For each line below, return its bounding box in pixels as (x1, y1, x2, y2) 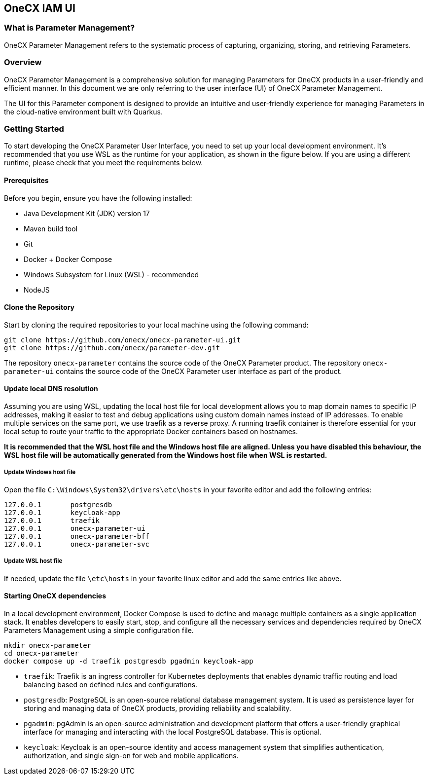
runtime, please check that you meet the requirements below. (4, 158, 203, 167)
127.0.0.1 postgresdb (4, 500, 112, 509)
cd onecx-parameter (4, 649, 79, 657)
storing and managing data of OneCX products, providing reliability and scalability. (24, 704, 291, 712)
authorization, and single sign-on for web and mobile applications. (24, 751, 239, 760)
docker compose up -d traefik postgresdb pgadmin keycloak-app (4, 657, 253, 665)
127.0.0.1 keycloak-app (4, 508, 121, 517)
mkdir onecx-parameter (4, 641, 92, 649)
